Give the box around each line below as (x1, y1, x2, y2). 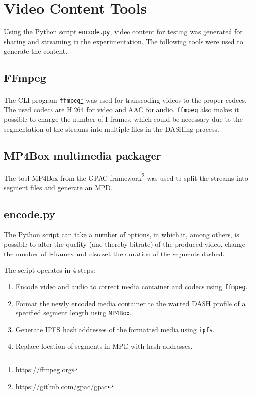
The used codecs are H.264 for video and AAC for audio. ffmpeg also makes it (4, 104, 239, 114)
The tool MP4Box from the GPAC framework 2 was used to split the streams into (4, 171, 248, 183)
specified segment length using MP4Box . (15, 308, 132, 318)
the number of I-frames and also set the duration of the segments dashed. (4, 248, 225, 258)
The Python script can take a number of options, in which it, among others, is (4, 229, 239, 239)
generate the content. (4, 46, 68, 56)
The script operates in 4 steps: (4, 265, 95, 275)
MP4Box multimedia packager (4, 147, 161, 163)
